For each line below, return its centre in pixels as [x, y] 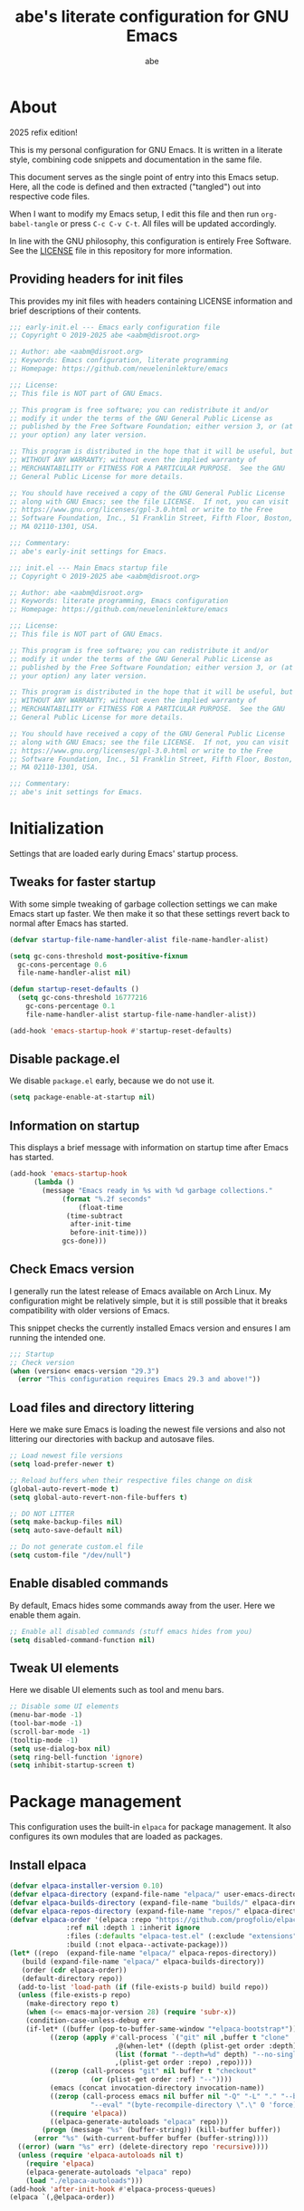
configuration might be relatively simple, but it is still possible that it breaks [148, 1301]
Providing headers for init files [96, 279]
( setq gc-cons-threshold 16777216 [82, 998]
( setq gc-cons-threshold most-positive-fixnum [99, 956]
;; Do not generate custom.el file [76, 1547]
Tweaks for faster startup [83, 882]
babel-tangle [34, 224]
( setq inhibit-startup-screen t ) [72, 1765]
